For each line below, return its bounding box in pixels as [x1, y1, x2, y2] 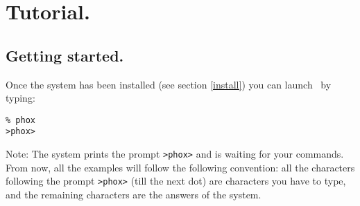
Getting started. [6, 44, 124, 66]
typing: [6, 91, 35, 105]
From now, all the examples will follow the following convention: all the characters [6, 160, 355, 174]
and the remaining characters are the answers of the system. [6, 187, 262, 201]
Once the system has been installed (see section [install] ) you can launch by [6, 77, 332, 91]
